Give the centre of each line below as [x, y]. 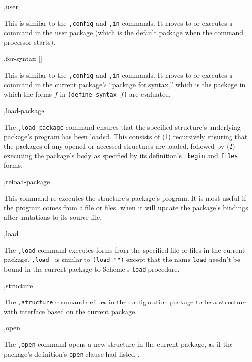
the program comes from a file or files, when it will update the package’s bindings [126, 207]
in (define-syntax [88, 94]
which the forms [28, 94]
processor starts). [30, 42]
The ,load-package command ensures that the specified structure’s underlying [122, 127]
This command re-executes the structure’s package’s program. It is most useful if [125, 198]
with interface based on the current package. [71, 311]
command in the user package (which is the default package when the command [124, 32]
